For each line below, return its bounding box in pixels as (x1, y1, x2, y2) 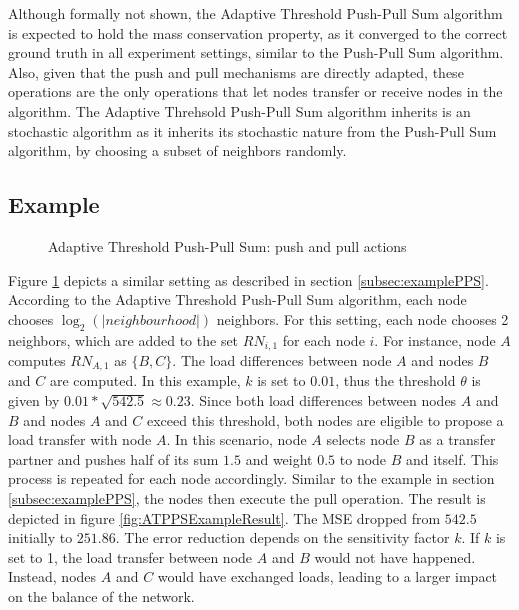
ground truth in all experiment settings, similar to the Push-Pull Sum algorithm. (8, 42, 504, 63)
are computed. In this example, (49, 370, 241, 391)
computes (8, 349, 66, 370)
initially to (8, 527, 73, 548)
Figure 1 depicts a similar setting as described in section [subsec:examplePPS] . (8, 269, 489, 290)
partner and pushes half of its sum (8, 448, 219, 469)
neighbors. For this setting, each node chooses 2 (216, 308, 509, 329)
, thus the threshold (335, 370, 456, 391)
